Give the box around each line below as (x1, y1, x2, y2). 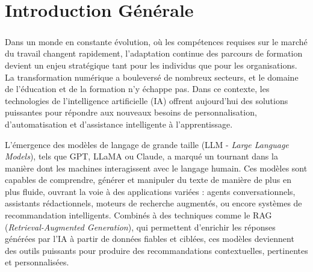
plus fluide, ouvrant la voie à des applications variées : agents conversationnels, (5, 185, 296, 197)
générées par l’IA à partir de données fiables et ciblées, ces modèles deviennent (5, 232, 294, 245)
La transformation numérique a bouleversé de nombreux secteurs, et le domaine (5, 70, 299, 83)
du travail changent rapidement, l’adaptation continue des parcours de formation (5, 47, 303, 60)
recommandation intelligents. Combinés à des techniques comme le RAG (5, 209, 272, 221)
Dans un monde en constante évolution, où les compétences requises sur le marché (5, 35, 308, 48)
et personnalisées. (5, 256, 69, 268)
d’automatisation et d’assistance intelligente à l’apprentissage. (5, 117, 233, 130)
